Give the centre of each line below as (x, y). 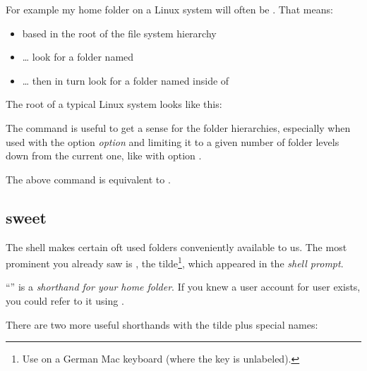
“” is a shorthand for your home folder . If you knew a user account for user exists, (183, 287)
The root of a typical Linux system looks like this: (114, 104)
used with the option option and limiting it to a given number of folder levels (173, 141)
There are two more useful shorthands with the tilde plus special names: (162, 324)
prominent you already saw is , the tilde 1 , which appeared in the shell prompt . (175, 262)
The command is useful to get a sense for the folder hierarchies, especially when (178, 127)
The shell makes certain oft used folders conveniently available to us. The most (176, 247)
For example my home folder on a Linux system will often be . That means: (169, 9)
